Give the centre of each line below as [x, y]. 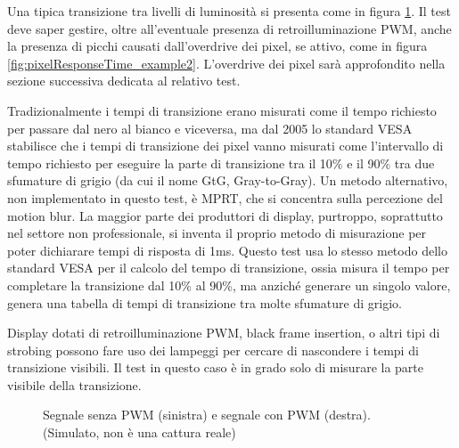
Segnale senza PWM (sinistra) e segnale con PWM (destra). [207, 415]
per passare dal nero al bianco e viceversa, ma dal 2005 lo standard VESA [210, 128]
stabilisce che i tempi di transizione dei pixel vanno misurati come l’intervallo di [225, 146]
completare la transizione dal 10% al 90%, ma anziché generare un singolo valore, [229, 285]
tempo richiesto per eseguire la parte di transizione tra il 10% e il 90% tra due [221, 163]
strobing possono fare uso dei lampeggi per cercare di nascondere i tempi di [213, 350]
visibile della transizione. [74, 384]
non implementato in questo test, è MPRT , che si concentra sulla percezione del [225, 197]
